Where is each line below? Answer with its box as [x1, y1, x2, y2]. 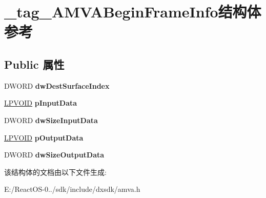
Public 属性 [4, 56, 65, 72]
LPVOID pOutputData [4, 132, 84, 143]
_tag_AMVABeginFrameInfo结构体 [4, 1, 261, 22]
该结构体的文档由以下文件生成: [4, 166, 107, 177]
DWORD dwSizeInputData [4, 114, 98, 125]
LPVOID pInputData [4, 97, 77, 108]
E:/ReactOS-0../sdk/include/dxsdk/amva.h [4, 184, 140, 194]
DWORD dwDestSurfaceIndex [4, 80, 110, 91]
